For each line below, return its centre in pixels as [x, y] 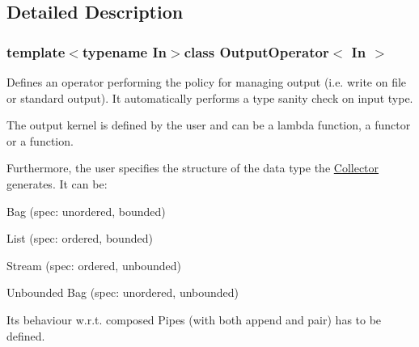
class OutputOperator [256, 51]
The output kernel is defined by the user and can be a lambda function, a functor [209, 125]
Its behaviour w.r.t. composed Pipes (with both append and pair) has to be [194, 319]
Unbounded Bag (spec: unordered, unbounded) [123, 292]
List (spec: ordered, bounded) [80, 238]
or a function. [40, 140]
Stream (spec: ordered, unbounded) [94, 265]
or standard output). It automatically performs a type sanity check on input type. [210, 97]
